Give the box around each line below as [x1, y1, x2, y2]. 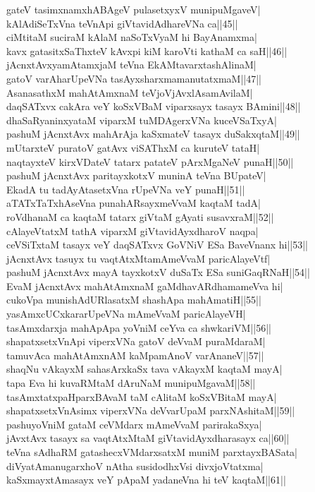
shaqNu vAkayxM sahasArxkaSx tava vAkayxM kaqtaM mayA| [6, 361, 283, 376]
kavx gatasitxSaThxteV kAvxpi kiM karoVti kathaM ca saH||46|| [6, 43, 288, 58]
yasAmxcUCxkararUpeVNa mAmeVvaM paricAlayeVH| [6, 306, 246, 321]
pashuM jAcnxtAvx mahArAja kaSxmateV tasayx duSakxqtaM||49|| [6, 126, 300, 141]
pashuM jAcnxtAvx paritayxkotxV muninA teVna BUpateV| [6, 168, 266, 183]
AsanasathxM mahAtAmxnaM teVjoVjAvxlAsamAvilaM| [6, 85, 253, 100]
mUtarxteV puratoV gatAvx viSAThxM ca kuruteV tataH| [6, 140, 260, 155]
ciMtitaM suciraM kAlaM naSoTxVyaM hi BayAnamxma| [6, 30, 257, 44]
